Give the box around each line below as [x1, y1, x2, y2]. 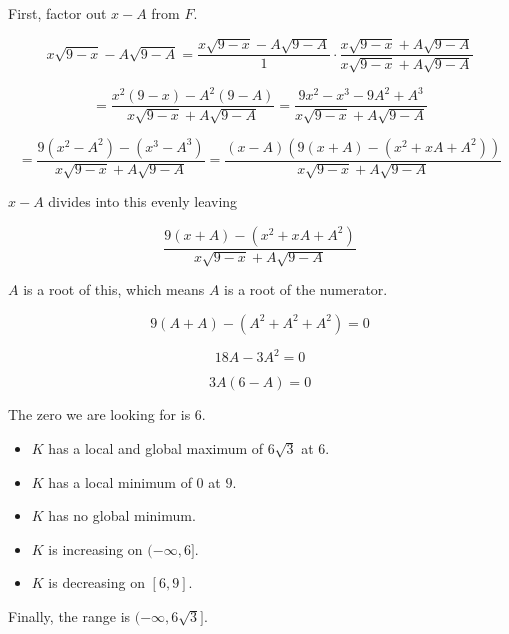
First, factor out [8, 3, 107, 23]
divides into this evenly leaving [48, 191, 238, 212]
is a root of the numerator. [224, 279, 388, 300]
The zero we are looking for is [8, 404, 191, 425]
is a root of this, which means [23, 279, 205, 300]
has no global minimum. [48, 505, 196, 526]
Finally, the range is [8, 605, 131, 626]
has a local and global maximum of [48, 437, 264, 458]
